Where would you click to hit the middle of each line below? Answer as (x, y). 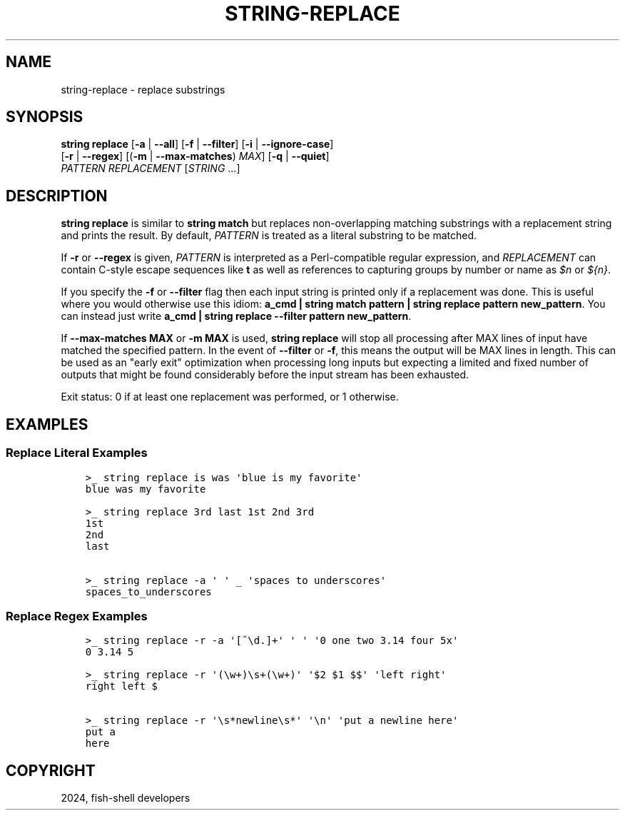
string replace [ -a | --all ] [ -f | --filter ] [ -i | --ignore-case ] (197, 144)
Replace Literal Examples (77, 453)
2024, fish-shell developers (126, 798)
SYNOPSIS (45, 117)
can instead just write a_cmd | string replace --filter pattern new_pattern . (236, 316)
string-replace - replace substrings (143, 89)
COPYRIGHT (51, 770)
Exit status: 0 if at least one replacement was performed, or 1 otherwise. (230, 397)
